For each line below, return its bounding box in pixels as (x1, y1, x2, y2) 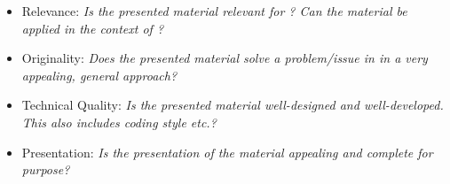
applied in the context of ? (21, 19, 164, 37)
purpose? (21, 160, 70, 179)
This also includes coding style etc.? (21, 112, 217, 131)
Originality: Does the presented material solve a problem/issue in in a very (21, 49, 428, 67)
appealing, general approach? (21, 65, 178, 84)
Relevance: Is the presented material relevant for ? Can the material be (21, 2, 407, 19)
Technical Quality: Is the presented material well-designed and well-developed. (21, 96, 444, 114)
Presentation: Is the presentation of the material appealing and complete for (21, 142, 433, 161)
